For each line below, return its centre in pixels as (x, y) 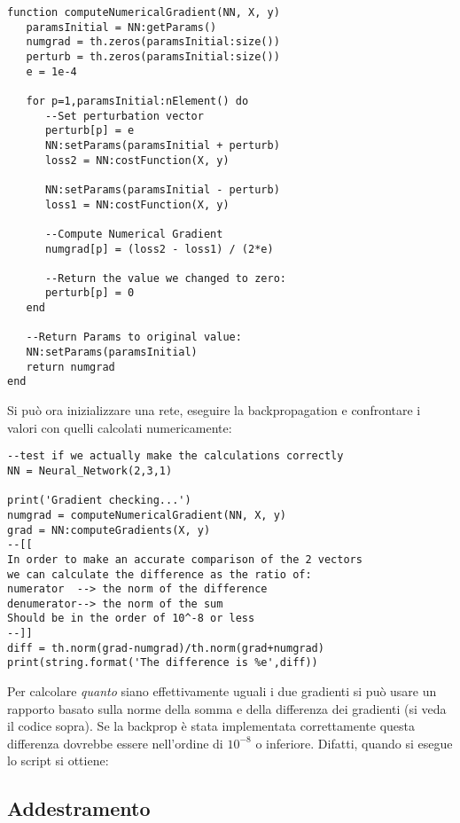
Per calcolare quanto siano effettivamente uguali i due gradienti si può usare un (222, 691)
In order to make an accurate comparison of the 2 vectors (185, 559)
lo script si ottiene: (58, 760)
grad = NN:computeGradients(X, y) (109, 530)
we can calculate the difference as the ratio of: (160, 574)
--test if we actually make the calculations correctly (175, 456)
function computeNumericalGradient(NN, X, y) (144, 12)
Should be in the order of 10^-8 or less (131, 619)
